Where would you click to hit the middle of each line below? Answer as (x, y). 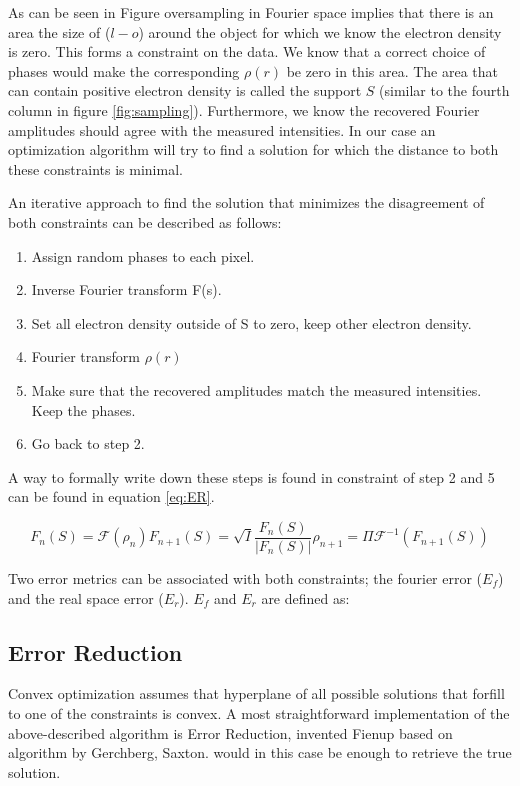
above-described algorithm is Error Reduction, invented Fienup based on (230, 732)
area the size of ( (59, 31)
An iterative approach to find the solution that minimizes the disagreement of (246, 202)
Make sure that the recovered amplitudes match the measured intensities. (256, 389)
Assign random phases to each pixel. (143, 255)
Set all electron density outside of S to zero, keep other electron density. (251, 322)
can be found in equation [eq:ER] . (111, 496)
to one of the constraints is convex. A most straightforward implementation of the (259, 712)
